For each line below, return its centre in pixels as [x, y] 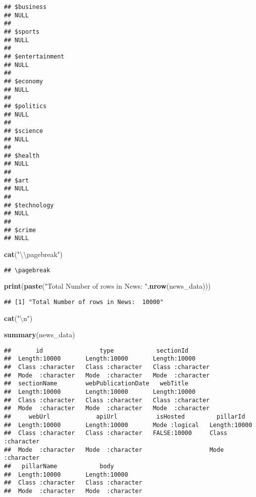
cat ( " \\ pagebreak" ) [33, 254]
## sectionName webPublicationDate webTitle [96, 384]
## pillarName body [59, 466]
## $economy [24, 81]
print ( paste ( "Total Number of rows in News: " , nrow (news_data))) [107, 286]
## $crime [20, 230]
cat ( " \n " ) [18, 318]
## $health [22, 155]
